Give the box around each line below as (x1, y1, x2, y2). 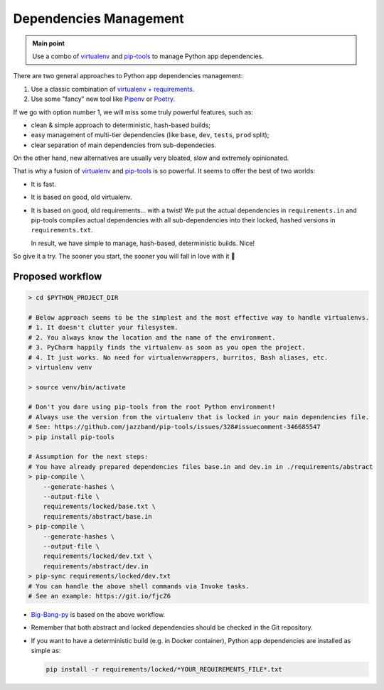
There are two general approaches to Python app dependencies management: (13, 72, 243, 80)
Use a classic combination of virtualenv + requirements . (31, 85, 195, 93)
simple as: (31, 647, 61, 655)
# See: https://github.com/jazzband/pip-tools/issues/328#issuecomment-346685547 (28, 423, 321, 431)
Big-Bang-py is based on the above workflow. (31, 610, 166, 618)
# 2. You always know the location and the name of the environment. (28, 333, 276, 341)
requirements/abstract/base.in (43, 512, 152, 520)
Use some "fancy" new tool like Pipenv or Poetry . (31, 95, 176, 103)
